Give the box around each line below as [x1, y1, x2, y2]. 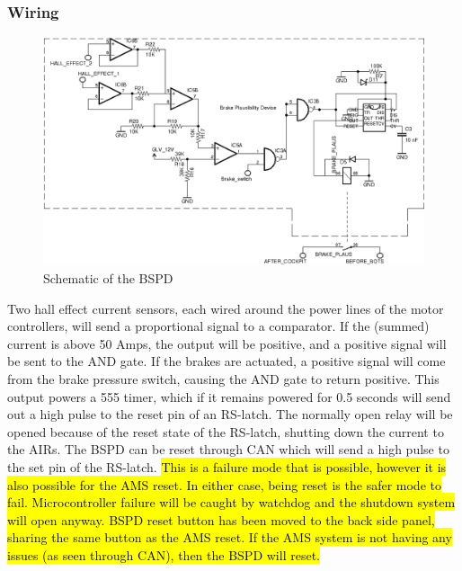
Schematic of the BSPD [43, 269, 173, 288]
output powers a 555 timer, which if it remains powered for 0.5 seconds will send [7, 387, 451, 406]
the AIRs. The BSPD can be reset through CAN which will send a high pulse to [7, 440, 449, 459]
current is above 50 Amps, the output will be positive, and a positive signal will [7, 334, 447, 352]
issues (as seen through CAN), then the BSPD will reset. [7, 545, 320, 564]
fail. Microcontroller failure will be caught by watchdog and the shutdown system [7, 493, 456, 512]
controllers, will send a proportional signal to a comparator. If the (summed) [7, 317, 430, 335]
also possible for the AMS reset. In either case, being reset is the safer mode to [7, 475, 441, 494]
